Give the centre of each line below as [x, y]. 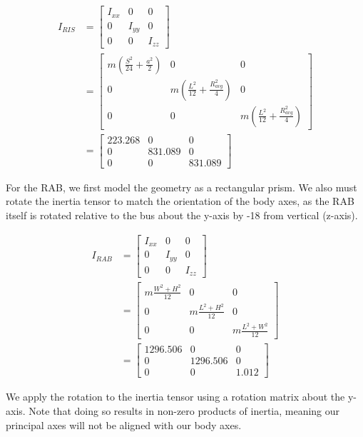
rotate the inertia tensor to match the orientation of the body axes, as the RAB [180, 201]
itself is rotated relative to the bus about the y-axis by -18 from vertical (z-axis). [182, 215]
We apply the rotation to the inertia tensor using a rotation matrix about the [175, 397]
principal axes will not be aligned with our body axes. [124, 425]
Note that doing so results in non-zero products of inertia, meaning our [184, 411]
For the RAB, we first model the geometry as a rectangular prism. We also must [181, 187]
